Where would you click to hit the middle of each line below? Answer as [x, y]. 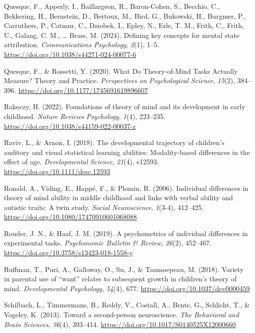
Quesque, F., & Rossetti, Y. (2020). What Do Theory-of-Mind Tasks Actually [121, 71]
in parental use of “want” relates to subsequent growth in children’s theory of [120, 279]
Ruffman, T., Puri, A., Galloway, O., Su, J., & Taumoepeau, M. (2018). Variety [124, 269]
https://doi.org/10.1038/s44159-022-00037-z [70, 126]
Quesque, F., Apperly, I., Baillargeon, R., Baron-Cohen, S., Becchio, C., [112, 6]
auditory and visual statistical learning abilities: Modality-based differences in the [127, 152]
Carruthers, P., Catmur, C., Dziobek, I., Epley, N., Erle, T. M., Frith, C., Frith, [124, 25]
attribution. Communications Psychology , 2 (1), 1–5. [82, 45]
